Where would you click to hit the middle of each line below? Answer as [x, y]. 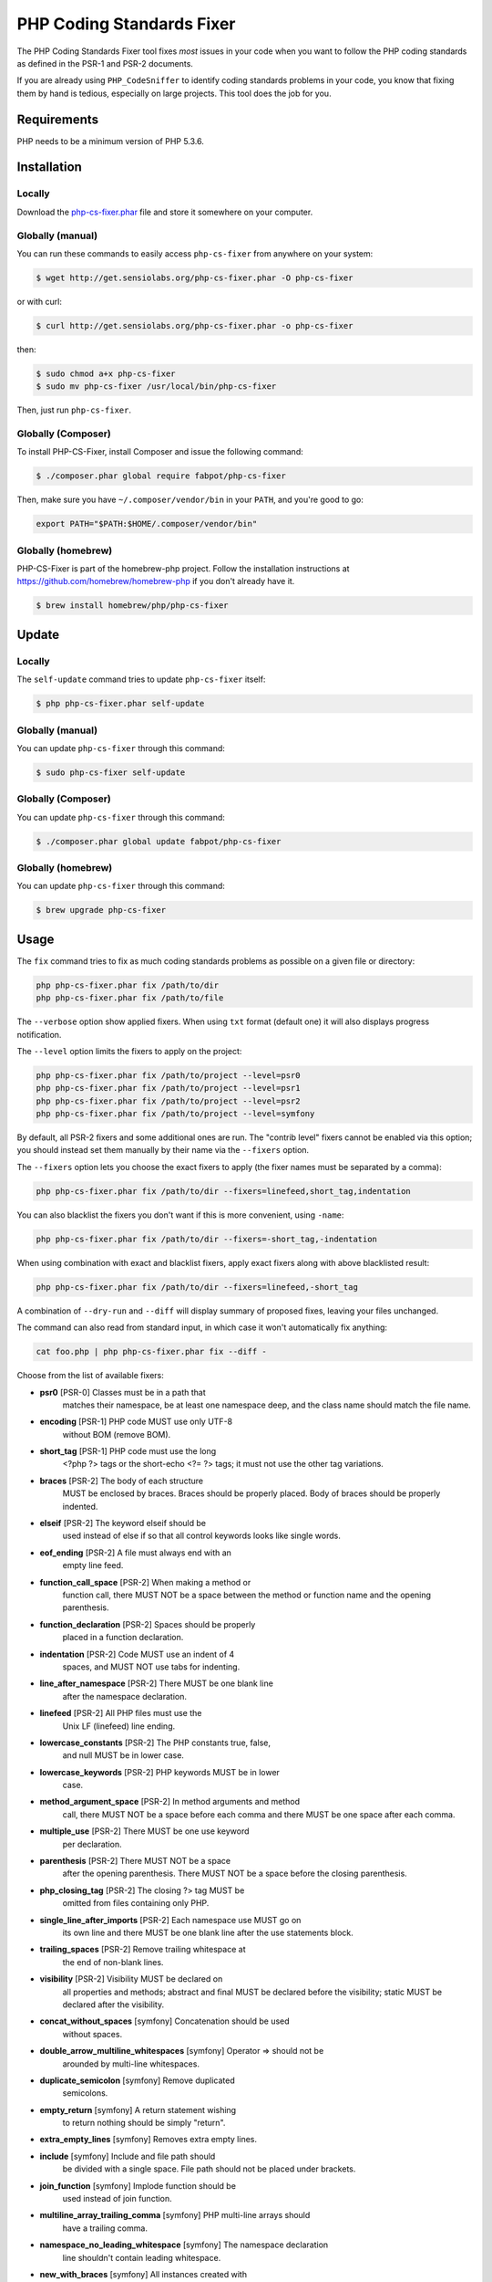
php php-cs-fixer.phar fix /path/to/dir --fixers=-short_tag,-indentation [207, 1239]
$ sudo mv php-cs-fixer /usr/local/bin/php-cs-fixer [156, 387]
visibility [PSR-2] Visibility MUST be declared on [131, 1979]
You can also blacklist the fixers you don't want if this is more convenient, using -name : [180, 1215]
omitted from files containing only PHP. [136, 1903]
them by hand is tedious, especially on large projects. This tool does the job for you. [174, 93]
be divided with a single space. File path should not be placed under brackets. [209, 2169]
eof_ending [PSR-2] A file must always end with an [136, 1553]
